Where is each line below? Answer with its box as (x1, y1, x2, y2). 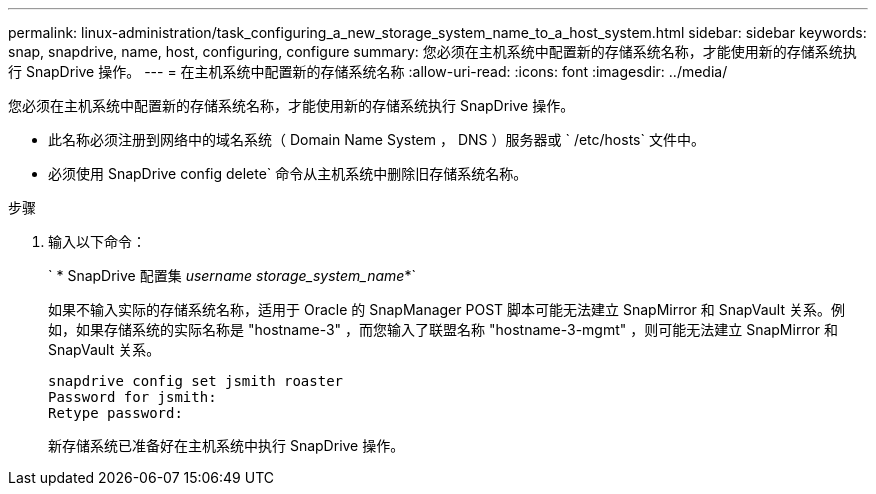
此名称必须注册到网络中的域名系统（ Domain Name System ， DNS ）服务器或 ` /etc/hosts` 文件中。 (48, 131, 705, 148)
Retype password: (48, 405, 183, 421)
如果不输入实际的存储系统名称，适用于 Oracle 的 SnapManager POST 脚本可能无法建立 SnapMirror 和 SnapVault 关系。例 (48, 301, 845, 318)
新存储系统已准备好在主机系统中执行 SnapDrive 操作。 (48, 437, 405, 454)
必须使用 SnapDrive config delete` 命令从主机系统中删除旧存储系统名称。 (48, 165, 528, 182)
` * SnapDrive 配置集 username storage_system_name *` (48, 267, 416, 284)
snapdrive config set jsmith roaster (48, 373, 344, 389)
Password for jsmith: (48, 389, 217, 405)
